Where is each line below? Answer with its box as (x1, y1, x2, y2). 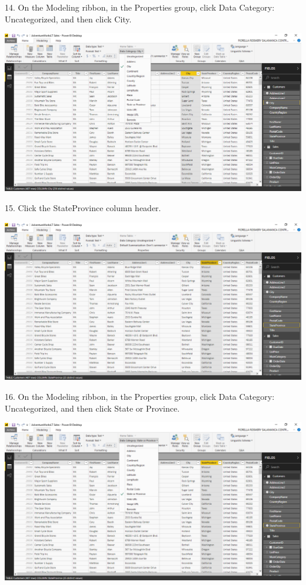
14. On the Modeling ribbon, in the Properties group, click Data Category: (5, 1, 275, 13)
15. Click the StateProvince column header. (5, 202, 161, 214)
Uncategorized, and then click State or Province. (5, 402, 180, 414)
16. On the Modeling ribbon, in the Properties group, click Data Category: (5, 390, 275, 402)
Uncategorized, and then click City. (5, 12, 132, 25)
